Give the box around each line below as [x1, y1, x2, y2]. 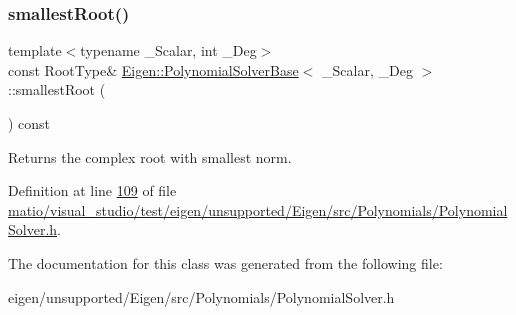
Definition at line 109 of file [8, 180, 177, 201]
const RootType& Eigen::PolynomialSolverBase [8, 59, 299, 80]
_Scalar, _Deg [322, 59, 413, 80]
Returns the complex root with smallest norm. [8, 146, 292, 167]
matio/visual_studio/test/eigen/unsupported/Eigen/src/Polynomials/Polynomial [8, 199, 508, 220]
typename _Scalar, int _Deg [80, 40, 257, 61]
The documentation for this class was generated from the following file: [8, 252, 443, 273]
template [8, 40, 62, 61]
